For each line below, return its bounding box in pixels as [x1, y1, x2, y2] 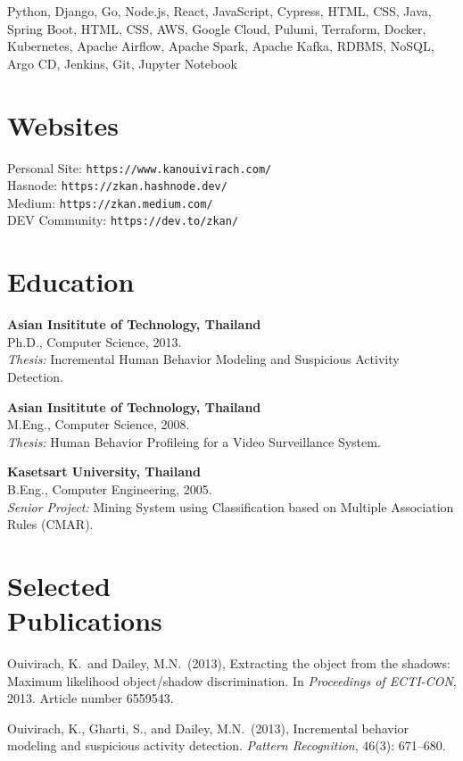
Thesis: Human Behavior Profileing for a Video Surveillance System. [7, 432, 381, 451]
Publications [7, 602, 162, 639]
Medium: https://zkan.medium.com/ [7, 193, 213, 211]
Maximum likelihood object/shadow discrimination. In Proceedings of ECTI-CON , [7, 671, 457, 690]
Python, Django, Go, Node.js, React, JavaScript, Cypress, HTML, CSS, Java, [7, 2, 432, 20]
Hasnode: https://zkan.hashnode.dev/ [7, 176, 227, 194]
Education [7, 263, 135, 300]
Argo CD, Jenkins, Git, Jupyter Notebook [7, 54, 237, 72]
